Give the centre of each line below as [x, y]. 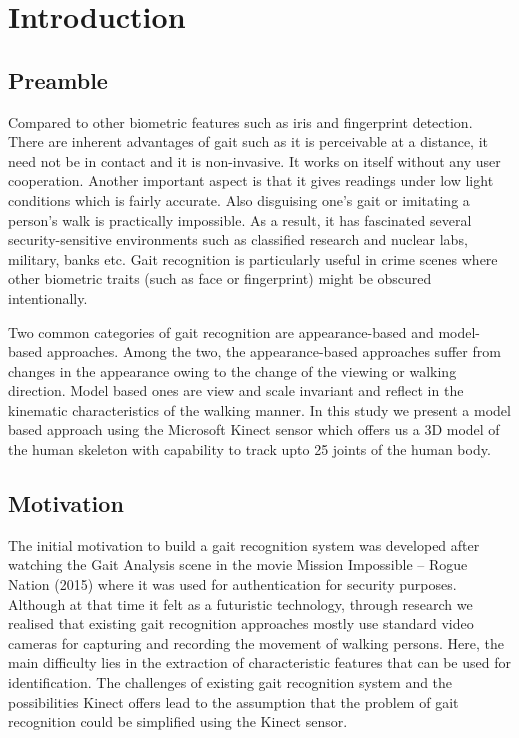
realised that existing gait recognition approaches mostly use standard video [241, 623]
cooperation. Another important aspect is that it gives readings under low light [251, 180]
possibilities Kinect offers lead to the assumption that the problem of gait [233, 701]
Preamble [58, 79]
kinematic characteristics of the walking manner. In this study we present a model [259, 409]
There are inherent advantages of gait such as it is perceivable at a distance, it [248, 141]
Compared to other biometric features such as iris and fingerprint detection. [240, 121]
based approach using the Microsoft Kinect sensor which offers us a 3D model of [254, 429]
